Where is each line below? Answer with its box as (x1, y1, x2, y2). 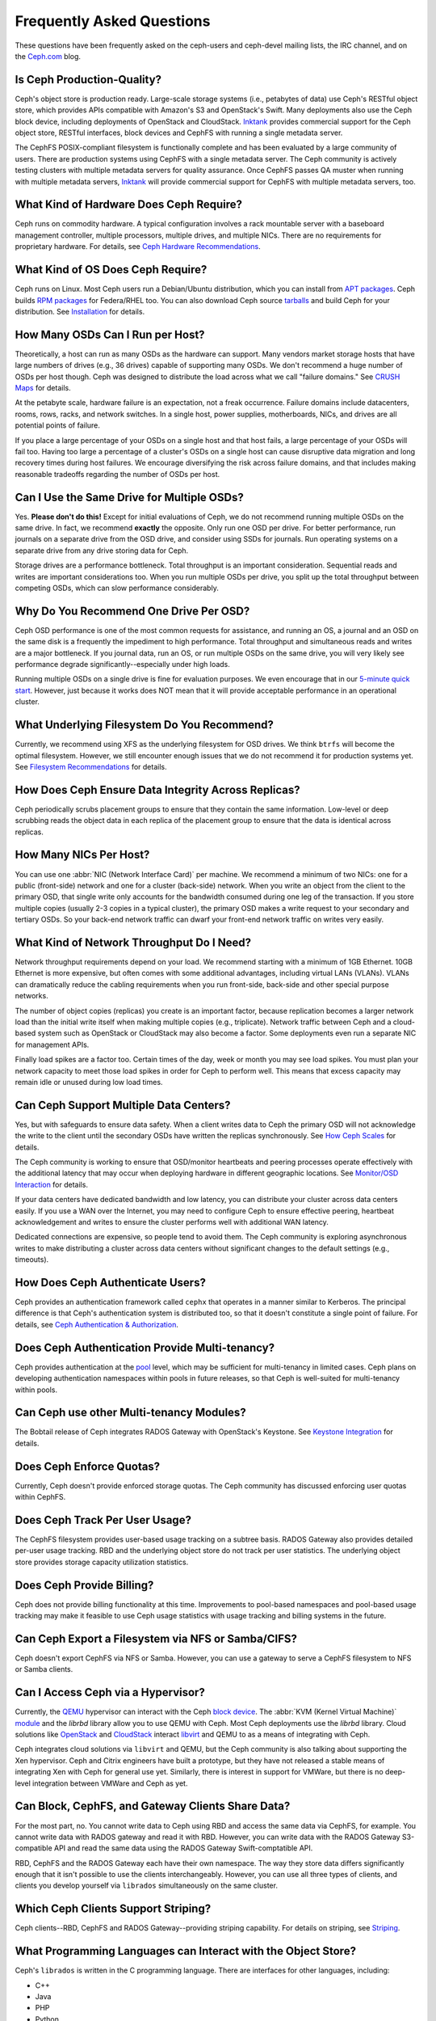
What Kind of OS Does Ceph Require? (15, 263, 208, 276)
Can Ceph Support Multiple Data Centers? (15, 1098, 231, 1112)
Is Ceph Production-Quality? (15, 73, 161, 86)
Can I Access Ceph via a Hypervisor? (15, 1686, 205, 1699)
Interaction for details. (15, 1179, 89, 1189)
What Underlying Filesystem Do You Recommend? (15, 718, 275, 732)
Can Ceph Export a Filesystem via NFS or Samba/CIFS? (15, 1631, 298, 1645)
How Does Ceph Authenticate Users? (15, 1276, 206, 1289)
